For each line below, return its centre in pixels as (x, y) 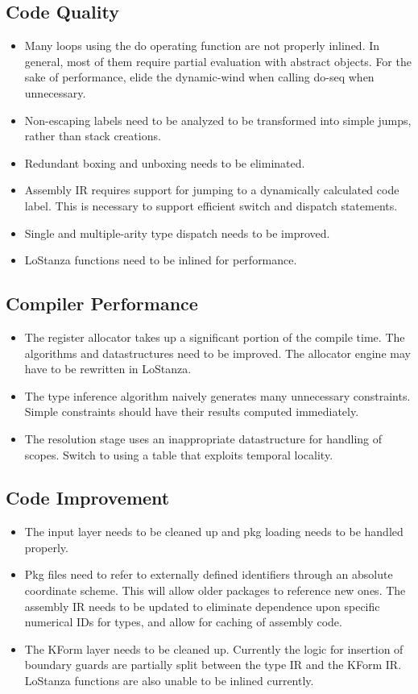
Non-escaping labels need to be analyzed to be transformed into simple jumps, (218, 120)
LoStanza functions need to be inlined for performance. (161, 260)
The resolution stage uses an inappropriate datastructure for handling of (203, 438)
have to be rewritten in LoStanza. (108, 369)
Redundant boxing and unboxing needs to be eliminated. (165, 162)
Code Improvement (88, 498)
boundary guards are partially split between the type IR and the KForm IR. (213, 665)
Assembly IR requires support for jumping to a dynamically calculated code (212, 190)
